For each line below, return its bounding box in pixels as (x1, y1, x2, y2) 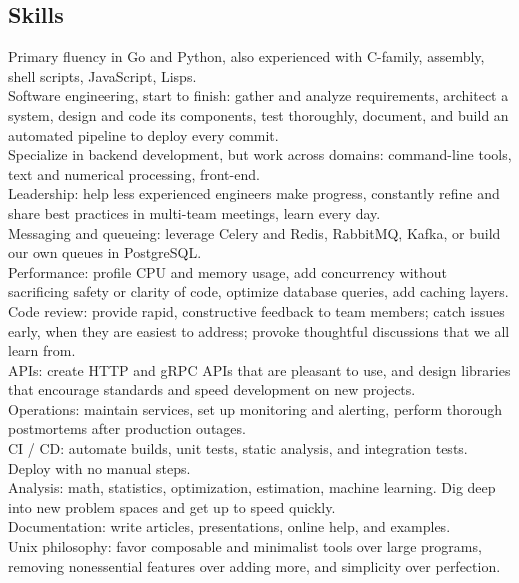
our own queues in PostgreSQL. (8, 242, 202, 263)
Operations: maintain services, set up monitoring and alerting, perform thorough (8, 398, 503, 419)
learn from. (8, 340, 76, 361)
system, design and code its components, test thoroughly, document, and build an (8, 104, 509, 125)
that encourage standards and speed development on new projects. (8, 379, 416, 400)
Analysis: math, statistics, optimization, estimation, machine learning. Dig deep (8, 477, 496, 498)
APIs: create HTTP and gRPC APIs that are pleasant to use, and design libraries (8, 359, 511, 380)
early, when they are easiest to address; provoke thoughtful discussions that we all (8, 320, 510, 341)
